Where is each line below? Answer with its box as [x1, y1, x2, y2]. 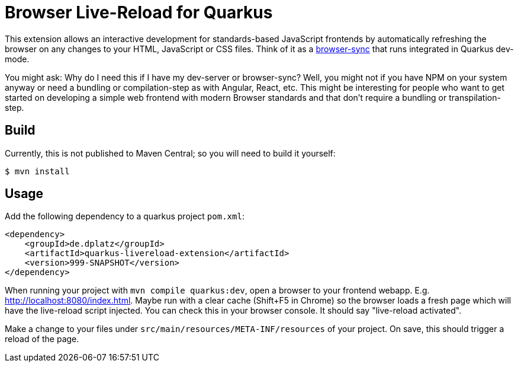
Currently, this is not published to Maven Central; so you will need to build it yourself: [5, 148, 336, 158]
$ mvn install [5, 166, 70, 176]
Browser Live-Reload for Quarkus [5, 2, 273, 23]
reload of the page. [5, 334, 79, 344]
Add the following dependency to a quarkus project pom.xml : [5, 211, 244, 222]
